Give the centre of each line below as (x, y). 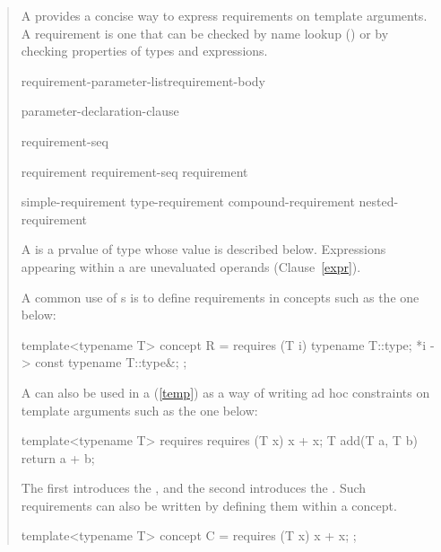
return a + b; (58, 457)
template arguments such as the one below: (139, 410)
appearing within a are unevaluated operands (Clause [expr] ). (191, 266)
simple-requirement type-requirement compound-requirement (188, 202)
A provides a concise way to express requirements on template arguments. (224, 15)
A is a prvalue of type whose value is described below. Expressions (203, 249)
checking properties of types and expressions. (144, 51)
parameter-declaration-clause (100, 111)
